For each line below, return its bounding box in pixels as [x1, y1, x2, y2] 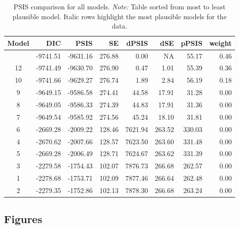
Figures [4, 211, 42, 227]
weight [209, 37, 232, 48]
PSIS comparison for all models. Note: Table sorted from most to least [13, 1, 226, 11]
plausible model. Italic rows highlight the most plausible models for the [12, 11, 227, 21]
